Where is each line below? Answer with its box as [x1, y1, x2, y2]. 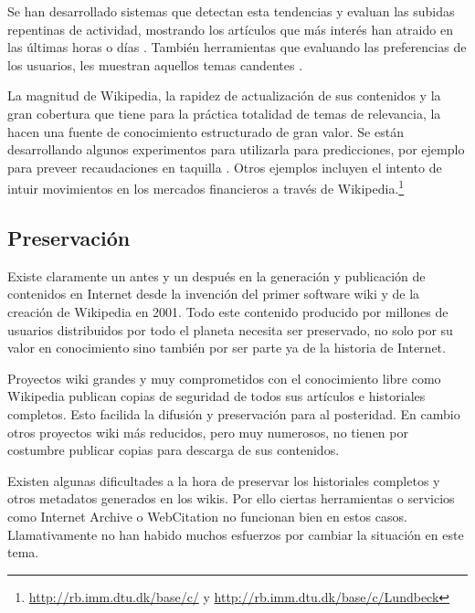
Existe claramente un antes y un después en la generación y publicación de [7, 266, 426, 285]
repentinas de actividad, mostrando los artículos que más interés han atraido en [7, 19, 453, 38]
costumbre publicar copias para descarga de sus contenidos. [7, 440, 340, 460]
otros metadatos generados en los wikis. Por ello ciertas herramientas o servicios [7, 489, 455, 508]
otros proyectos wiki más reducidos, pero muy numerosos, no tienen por [7, 422, 408, 441]
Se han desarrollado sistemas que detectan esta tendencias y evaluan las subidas [7, 2, 455, 20]
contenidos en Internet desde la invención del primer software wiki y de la [7, 284, 420, 303]
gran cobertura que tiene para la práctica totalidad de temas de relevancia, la [7, 103, 441, 122]
